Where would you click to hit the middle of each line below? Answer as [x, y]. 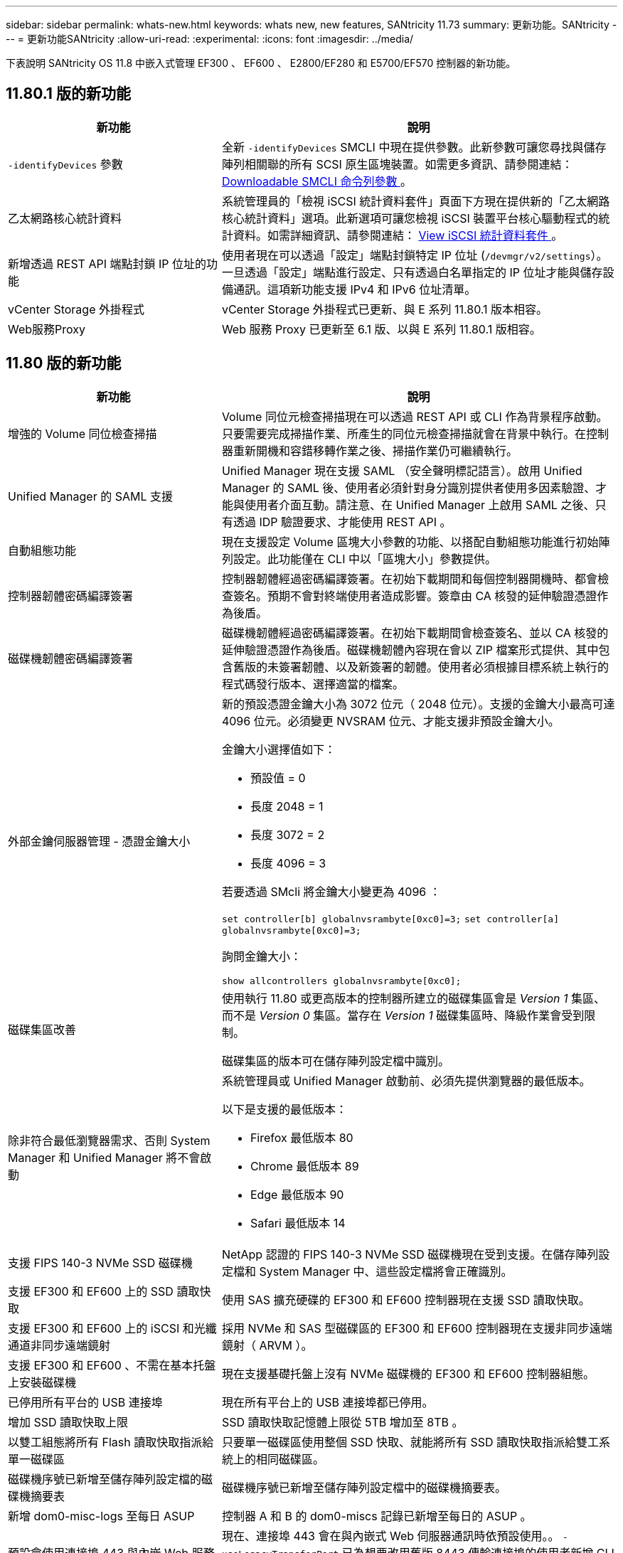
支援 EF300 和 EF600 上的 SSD [91, 1291]
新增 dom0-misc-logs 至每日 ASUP [101, 1516]
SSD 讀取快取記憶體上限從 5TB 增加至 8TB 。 [342, 1422]
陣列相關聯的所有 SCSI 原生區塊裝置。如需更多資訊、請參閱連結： [397, 164]
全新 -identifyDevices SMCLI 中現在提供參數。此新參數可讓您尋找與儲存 [414, 147]
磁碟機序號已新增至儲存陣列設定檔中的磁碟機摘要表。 [364, 1487]
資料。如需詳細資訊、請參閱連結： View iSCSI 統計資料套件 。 [398, 235]
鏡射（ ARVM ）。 [267, 1345]
